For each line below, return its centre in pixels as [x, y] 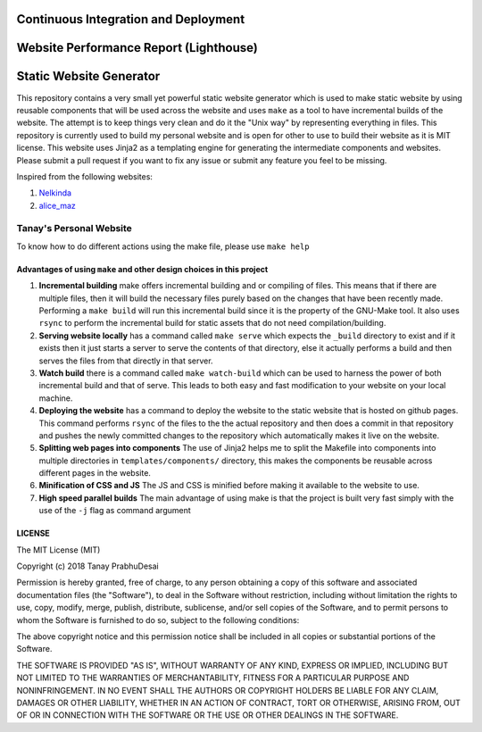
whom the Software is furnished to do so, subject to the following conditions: [158, 620]
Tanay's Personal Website [75, 229]
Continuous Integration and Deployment [131, 19]
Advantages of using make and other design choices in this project [142, 269]
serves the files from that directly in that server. [126, 361]
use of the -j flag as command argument [115, 511]
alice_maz [57, 205]
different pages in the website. [95, 473]
